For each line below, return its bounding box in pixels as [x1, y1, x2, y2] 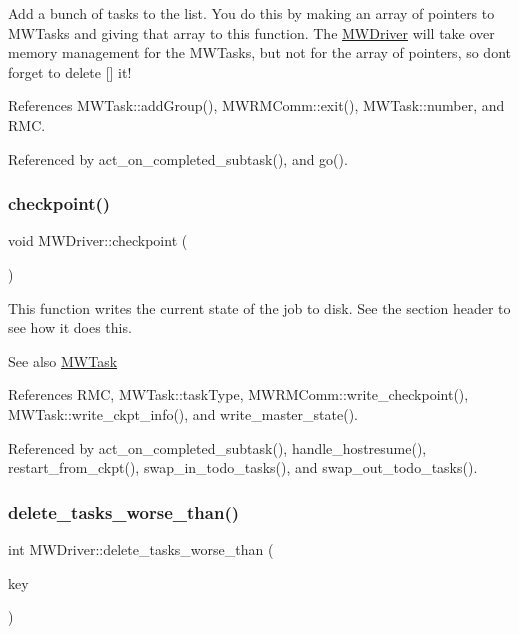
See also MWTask [8, 350, 118, 371]
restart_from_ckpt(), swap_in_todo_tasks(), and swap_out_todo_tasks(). [8, 457, 478, 478]
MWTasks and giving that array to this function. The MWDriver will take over [8, 22, 495, 43]
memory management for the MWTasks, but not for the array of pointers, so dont [8, 42, 511, 63]
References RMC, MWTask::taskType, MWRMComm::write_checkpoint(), [8, 384, 469, 405]
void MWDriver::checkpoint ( [8, 230, 188, 251]
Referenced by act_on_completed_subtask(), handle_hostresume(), [8, 437, 427, 458]
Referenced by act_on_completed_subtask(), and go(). [8, 148, 348, 169]
